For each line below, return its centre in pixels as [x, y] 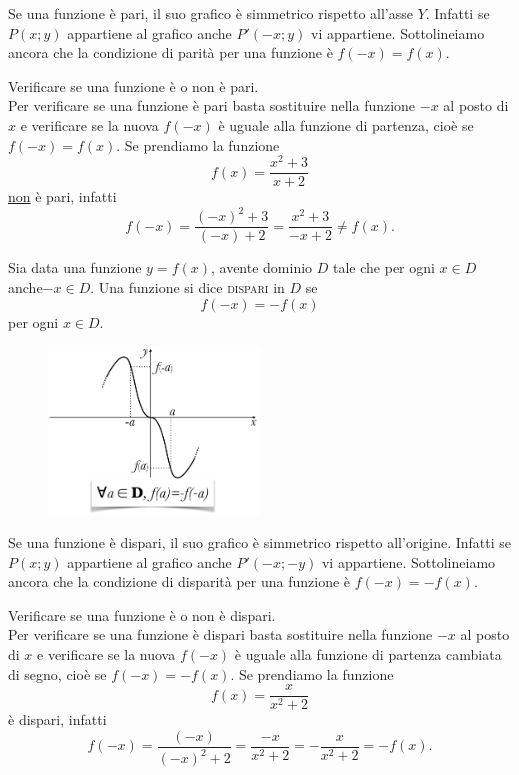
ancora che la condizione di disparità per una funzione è [179, 581]
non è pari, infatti [62, 196]
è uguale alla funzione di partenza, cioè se [346, 124]
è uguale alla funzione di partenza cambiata [368, 654]
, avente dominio [261, 267]
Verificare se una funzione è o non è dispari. [142, 614]
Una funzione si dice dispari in [191, 287]
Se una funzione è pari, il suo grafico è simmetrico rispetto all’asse [210, 13]
